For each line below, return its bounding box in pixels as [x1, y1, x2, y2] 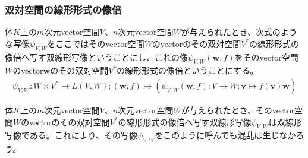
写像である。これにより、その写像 [5, 129, 138, 141]
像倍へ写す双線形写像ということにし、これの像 [5, 50, 188, 63]
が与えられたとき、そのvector [181, 104, 295, 116]
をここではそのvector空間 [47, 37, 144, 49]
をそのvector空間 [234, 50, 298, 63]
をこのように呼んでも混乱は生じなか [155, 129, 296, 141]
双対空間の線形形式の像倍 [5, 2, 122, 17]
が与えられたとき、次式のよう [181, 26, 297, 38]
